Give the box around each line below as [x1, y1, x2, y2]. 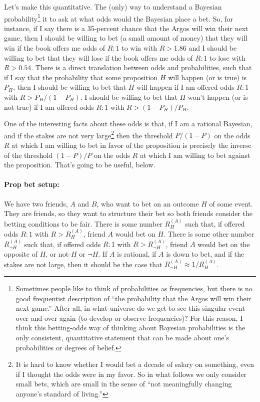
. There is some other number [163, 229, 254, 239]
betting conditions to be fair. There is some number [4, 218, 162, 229]
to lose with [209, 52, 245, 63]
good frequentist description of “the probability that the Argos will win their [15, 293, 251, 303]
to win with [121, 43, 157, 53]
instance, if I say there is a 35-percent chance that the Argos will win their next [4, 23, 248, 33]
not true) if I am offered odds [4, 101, 94, 112]
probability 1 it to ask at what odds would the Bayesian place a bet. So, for [4, 12, 233, 24]
